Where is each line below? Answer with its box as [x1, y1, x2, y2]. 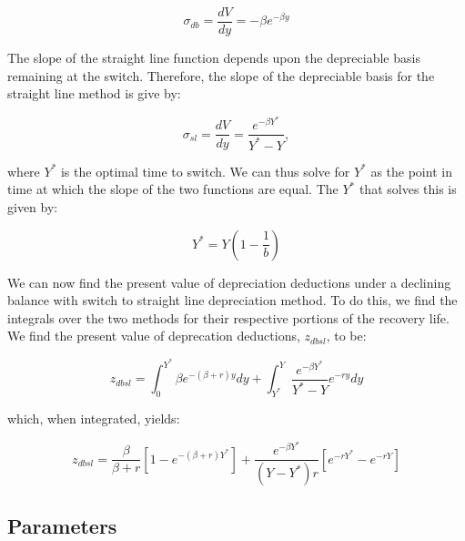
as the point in [370, 161, 452, 180]
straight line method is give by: [7, 84, 181, 103]
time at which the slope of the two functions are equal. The [7, 179, 339, 199]
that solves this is [359, 179, 457, 199]
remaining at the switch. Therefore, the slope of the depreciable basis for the [7, 66, 435, 85]
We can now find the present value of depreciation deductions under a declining [7, 272, 451, 291]
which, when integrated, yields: [7, 408, 180, 427]
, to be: [326, 326, 367, 345]
